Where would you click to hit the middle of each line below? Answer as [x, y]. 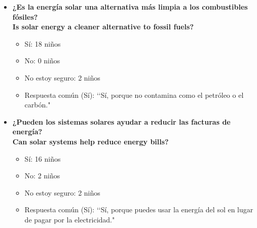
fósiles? [25, 16]
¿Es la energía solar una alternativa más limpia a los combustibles [130, 7]
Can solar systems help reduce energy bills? [90, 141]
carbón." [38, 105]
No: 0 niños [42, 61]
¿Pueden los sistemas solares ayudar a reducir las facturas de [121, 121]
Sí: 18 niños [43, 43]
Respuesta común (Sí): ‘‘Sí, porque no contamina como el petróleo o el [134, 94]
